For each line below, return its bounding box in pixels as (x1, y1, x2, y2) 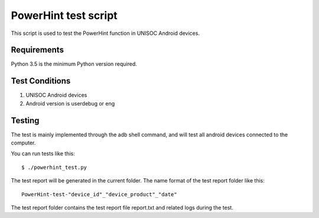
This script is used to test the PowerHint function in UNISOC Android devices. (11, 30, 200, 37)
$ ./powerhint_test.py (21, 163, 87, 171)
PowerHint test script (11, 9, 118, 22)
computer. (11, 139, 36, 146)
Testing (11, 116, 40, 126)
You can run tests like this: (11, 150, 75, 157)
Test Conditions (11, 76, 71, 86)
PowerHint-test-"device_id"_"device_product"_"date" (21, 191, 177, 198)
